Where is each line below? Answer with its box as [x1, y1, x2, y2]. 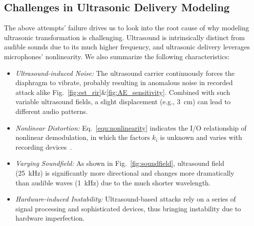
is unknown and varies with [160, 132, 242, 142]
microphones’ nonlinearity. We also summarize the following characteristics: [4, 51, 230, 61]
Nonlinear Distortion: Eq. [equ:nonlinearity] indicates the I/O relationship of [15, 122, 247, 133]
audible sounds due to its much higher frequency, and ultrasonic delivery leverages [4, 42, 250, 52]
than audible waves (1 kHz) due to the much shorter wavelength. [15, 177, 211, 187]
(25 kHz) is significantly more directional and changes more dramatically [15, 167, 234, 178]
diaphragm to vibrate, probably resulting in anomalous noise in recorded [15, 77, 233, 88]
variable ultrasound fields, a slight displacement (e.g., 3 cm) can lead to [15, 96, 231, 107]
